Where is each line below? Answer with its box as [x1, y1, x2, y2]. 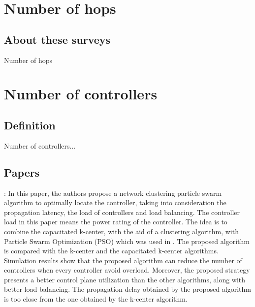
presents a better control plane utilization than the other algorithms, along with [4, 274, 246, 284]
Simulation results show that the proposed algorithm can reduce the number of [4, 255, 242, 265]
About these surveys [4, 31, 111, 47]
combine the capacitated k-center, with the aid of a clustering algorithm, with [4, 226, 239, 236]
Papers [4, 164, 40, 180]
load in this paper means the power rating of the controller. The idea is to [4, 216, 227, 227]
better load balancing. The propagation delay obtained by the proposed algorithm [4, 284, 251, 294]
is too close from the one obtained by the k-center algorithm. [4, 294, 188, 304]
